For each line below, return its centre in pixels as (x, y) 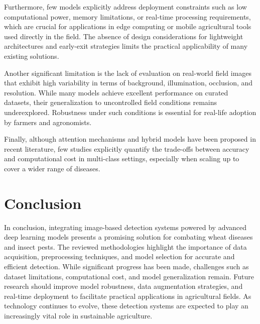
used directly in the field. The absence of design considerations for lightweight (124, 36)
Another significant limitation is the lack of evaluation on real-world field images (128, 73)
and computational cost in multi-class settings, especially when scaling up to (122, 158)
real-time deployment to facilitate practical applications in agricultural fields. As (128, 296)
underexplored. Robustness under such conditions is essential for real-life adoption (130, 112)
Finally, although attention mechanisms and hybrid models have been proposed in (130, 139)
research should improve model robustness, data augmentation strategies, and (123, 286)
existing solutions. (32, 56)
